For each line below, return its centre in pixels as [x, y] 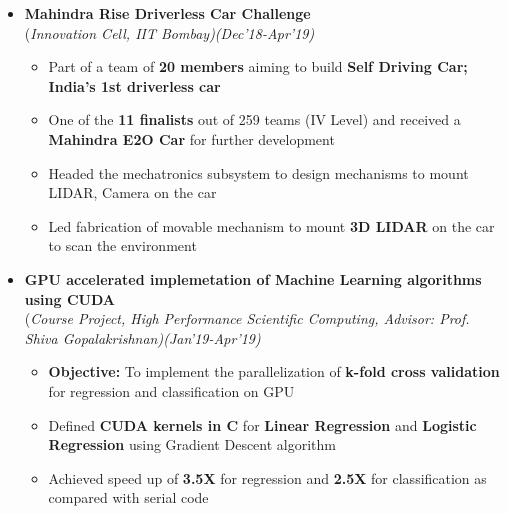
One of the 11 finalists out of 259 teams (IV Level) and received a [254, 119]
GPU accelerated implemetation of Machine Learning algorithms [253, 278]
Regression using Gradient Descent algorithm [192, 444]
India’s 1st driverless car [134, 85]
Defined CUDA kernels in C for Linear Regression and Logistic [262, 424]
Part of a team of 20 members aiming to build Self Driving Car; [258, 66]
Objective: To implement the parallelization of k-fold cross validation [274, 371]
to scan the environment [122, 245]
